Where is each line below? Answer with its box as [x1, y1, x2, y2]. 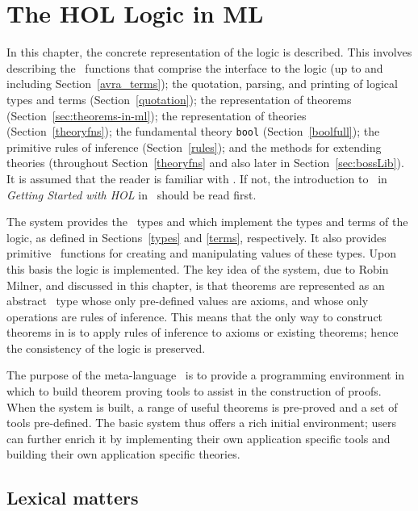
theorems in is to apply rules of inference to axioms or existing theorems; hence [6, 324, 399, 341]
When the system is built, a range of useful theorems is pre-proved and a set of [6, 398, 398, 415]
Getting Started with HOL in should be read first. [6, 186, 257, 203]
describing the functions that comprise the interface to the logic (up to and [6, 59, 383, 76]
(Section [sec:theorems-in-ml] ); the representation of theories [6, 107, 307, 124]
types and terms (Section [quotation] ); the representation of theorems [6, 90, 352, 107]
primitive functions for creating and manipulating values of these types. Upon [6, 245, 397, 262]
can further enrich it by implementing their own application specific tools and [6, 429, 391, 446]
